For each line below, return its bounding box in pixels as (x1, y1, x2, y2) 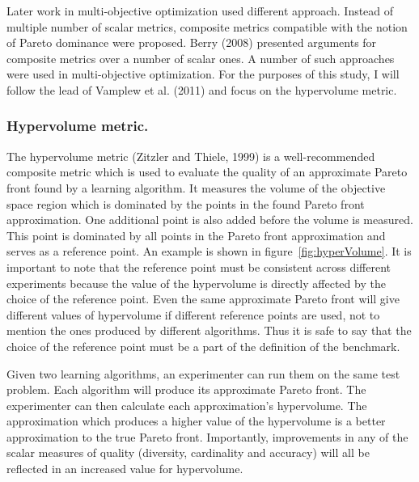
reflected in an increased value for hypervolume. (6, 460, 243, 477)
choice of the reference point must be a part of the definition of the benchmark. (6, 337, 400, 354)
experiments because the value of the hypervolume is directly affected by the (6, 274, 386, 291)
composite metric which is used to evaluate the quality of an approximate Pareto (6, 163, 408, 180)
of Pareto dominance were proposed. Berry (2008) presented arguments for (6, 34, 377, 51)
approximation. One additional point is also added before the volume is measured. (6, 211, 413, 228)
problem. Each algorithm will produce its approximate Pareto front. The (6, 381, 366, 398)
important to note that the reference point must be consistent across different (6, 258, 391, 275)
